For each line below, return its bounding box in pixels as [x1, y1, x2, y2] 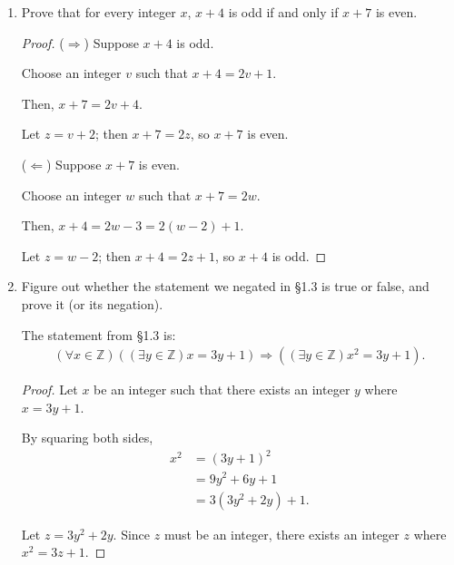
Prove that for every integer [21, 3, 176, 21]
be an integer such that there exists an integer [94, 380, 350, 399]
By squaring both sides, [21, 428, 153, 447]
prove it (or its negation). [21, 294, 163, 313]
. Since [113, 524, 151, 543]
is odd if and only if [228, 3, 339, 21]
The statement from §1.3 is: [21, 325, 176, 344]
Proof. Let [21, 380, 78, 399]
